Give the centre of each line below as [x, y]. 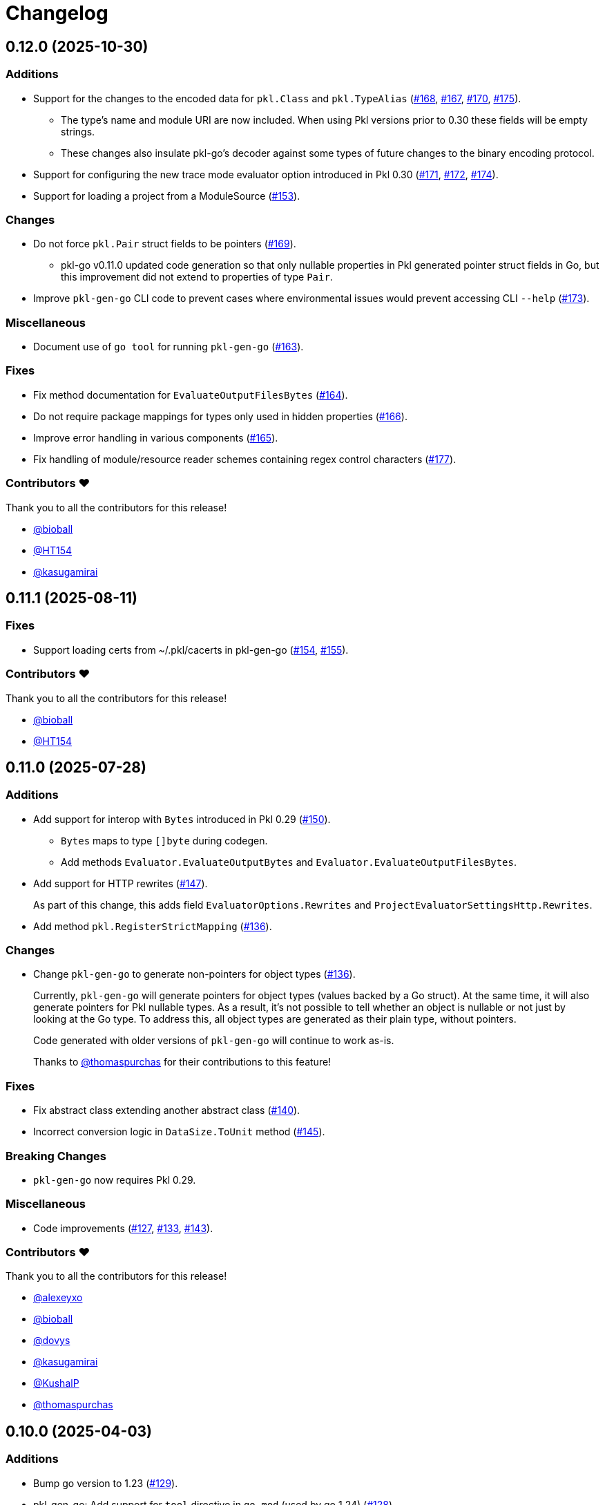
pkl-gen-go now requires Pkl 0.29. [115, 1180]
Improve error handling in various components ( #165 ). [156, 437]
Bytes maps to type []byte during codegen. [164, 840]
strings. [78, 131]
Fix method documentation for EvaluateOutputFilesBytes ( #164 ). [191, 395]
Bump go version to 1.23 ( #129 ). [106, 1483]
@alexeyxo [58, 1298]
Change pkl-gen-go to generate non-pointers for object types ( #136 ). [194, 974]
